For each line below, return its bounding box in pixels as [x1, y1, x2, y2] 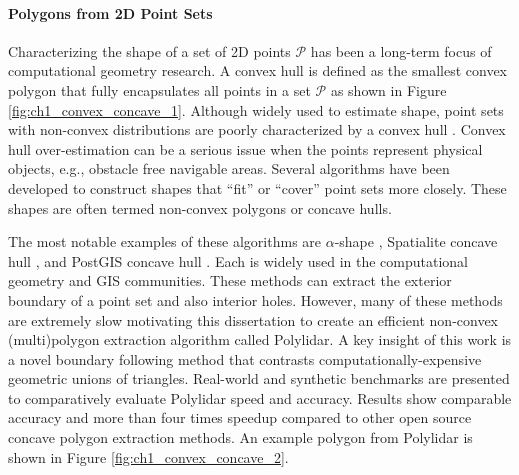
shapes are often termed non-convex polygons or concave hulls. [8, 197, 392, 218]
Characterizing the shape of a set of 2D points [8, 40, 291, 61]
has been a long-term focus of [310, 40, 492, 61]
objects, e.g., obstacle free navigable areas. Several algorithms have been [8, 158, 450, 179]
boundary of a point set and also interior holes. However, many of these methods [8, 289, 503, 310]
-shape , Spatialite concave [334, 231, 498, 252]
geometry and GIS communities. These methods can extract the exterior [8, 270, 452, 291]
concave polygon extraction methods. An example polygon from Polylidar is [8, 427, 473, 448]
